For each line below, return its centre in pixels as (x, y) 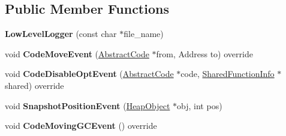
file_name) (144, 34)
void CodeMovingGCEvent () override (81, 126)
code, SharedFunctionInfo (228, 74)
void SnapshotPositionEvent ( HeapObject (88, 105)
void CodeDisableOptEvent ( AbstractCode (89, 74)
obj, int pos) (200, 105)
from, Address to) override (204, 53)
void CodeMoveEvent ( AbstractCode (77, 53)
